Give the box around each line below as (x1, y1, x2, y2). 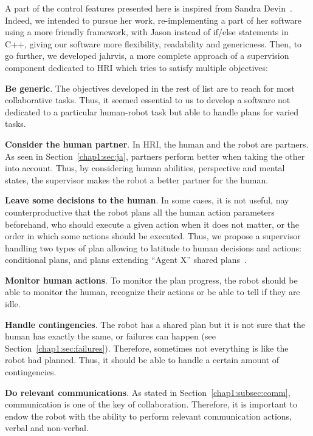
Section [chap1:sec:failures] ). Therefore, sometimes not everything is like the (5, 341, 289, 354)
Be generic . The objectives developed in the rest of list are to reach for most (5, 81, 295, 94)
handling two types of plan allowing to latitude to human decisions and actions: (5, 241, 302, 254)
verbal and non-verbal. (5, 421, 89, 434)
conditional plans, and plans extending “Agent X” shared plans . (5, 253, 247, 266)
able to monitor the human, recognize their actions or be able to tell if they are (5, 285, 300, 298)
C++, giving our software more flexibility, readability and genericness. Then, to (5, 37, 302, 50)
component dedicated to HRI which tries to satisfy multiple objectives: (5, 61, 268, 73)
